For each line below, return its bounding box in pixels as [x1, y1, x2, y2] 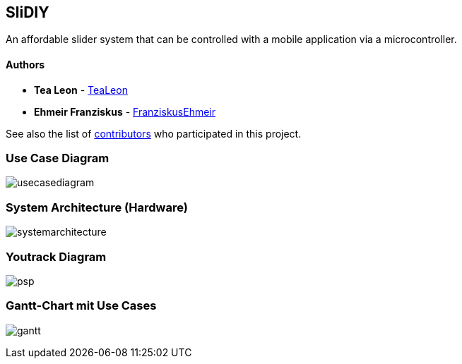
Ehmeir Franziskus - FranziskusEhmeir [34, 105, 216, 118]
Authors [6, 59, 45, 71]
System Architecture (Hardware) [6, 200, 188, 214]
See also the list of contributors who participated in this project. [6, 127, 302, 140]
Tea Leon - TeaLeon [34, 83, 128, 96]
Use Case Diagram [6, 151, 109, 166]
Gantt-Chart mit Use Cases [6, 298, 157, 313]
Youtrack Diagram [6, 249, 107, 264]
